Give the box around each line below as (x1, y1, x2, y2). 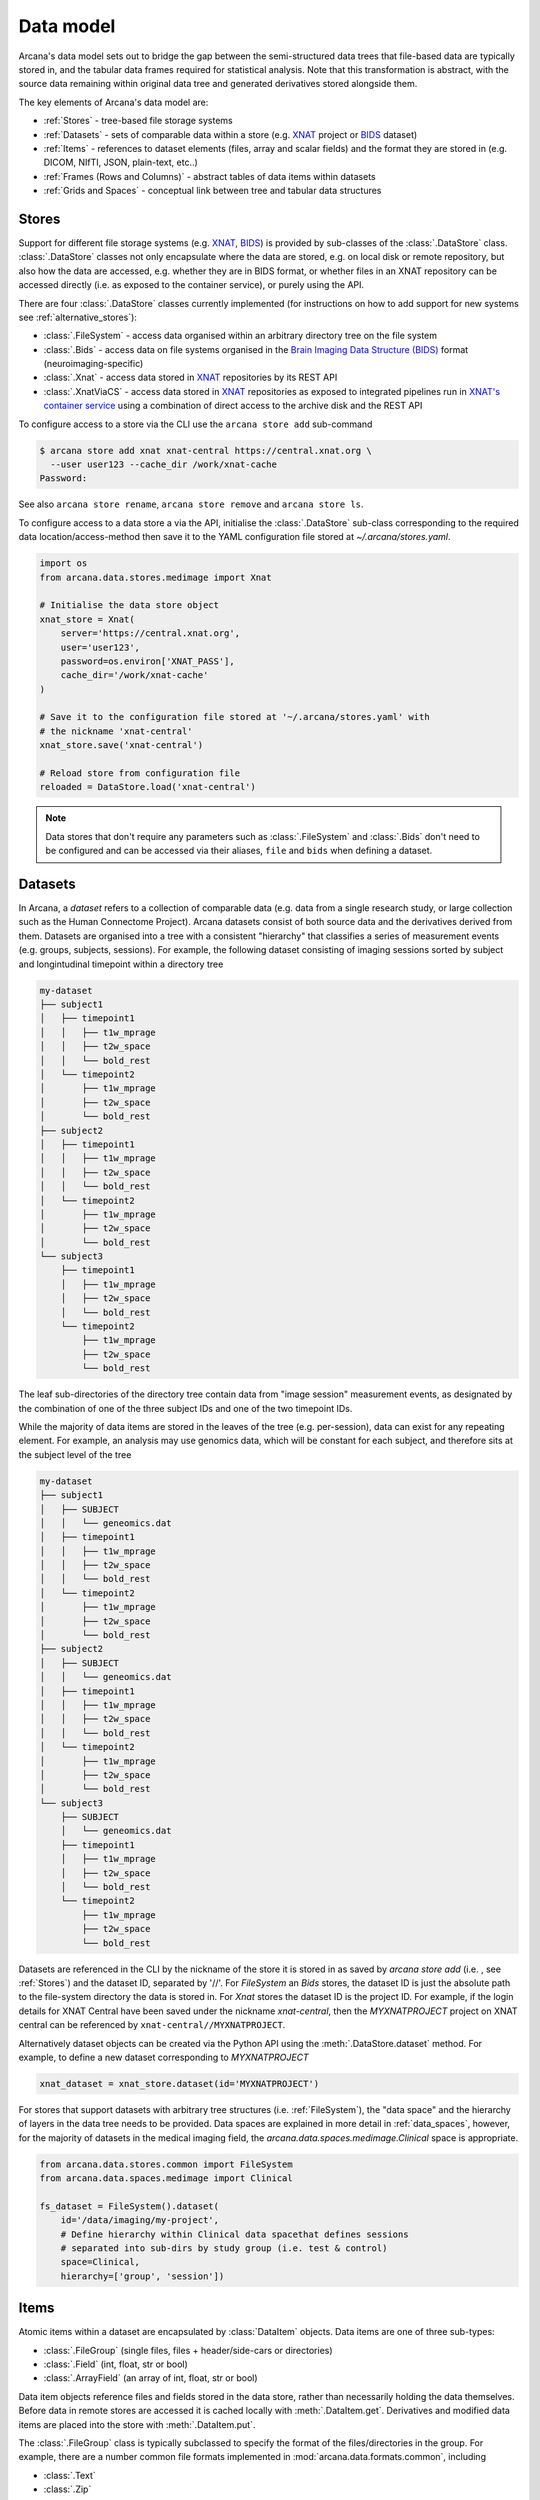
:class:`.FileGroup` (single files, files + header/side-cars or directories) (43, 2344, 334, 2356)
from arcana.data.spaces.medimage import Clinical (39, 2173, 294, 2184)
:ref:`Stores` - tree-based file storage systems (43, 115, 234, 127)
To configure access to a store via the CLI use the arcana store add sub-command (18, 418, 373, 430)
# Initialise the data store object (39, 600, 220, 611)
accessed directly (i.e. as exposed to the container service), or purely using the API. (18, 279, 365, 291)
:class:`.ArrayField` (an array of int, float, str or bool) (43, 2372, 259, 2384)
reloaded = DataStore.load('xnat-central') (39, 781, 257, 793)
